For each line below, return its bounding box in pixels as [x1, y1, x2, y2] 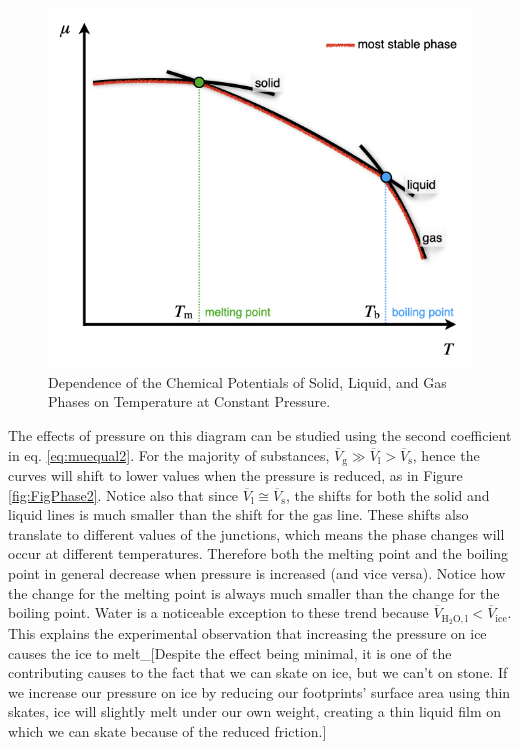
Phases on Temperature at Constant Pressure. [48, 391, 331, 412]
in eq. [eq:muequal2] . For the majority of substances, [8, 444, 330, 465]
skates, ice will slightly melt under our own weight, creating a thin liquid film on [8, 701, 502, 722]
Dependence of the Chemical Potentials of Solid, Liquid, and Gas [48, 371, 447, 392]
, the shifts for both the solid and [285, 484, 490, 505]
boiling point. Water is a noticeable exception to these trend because [8, 602, 429, 623]
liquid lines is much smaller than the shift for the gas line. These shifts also [8, 504, 469, 525]
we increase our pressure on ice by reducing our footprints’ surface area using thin [8, 681, 511, 702]
